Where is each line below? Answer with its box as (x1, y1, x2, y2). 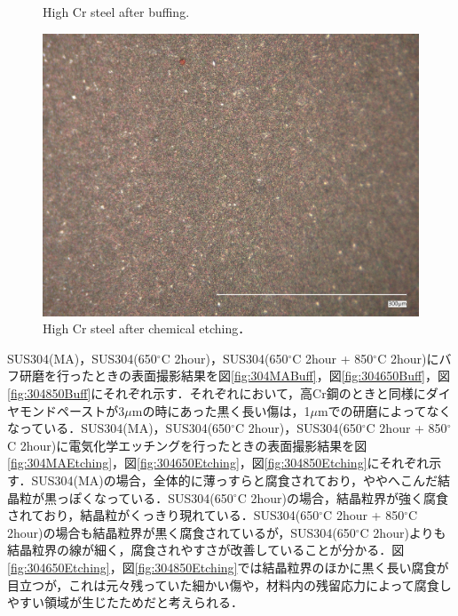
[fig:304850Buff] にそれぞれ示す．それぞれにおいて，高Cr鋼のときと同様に (7, 383, 426, 402)
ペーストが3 (56, 401, 125, 420)
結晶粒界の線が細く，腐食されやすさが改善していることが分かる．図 (7, 540, 405, 559)
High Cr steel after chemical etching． (43, 319, 251, 338)
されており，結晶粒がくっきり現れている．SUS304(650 (7, 506, 320, 524)
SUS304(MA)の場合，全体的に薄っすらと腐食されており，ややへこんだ (31, 470, 438, 489)
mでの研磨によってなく (317, 401, 452, 420)
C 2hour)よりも (359, 523, 446, 541)
